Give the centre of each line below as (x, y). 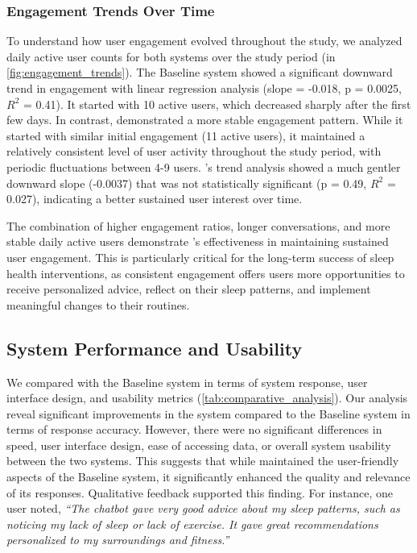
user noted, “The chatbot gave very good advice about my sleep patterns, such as (203, 508)
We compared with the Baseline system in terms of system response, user (187, 382)
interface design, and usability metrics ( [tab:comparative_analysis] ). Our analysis (207, 398)
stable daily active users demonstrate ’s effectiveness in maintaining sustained (198, 241)
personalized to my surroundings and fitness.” (118, 540)
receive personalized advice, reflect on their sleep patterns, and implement (189, 289)
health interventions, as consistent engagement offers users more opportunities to (206, 273)
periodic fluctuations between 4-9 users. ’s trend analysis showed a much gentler (204, 166)
